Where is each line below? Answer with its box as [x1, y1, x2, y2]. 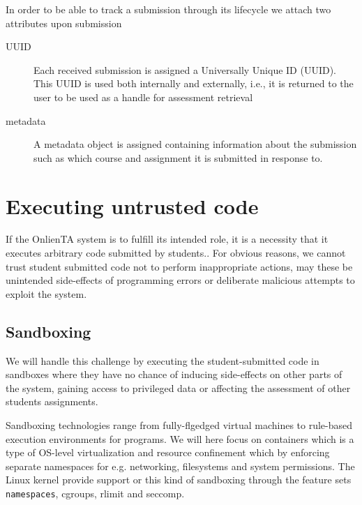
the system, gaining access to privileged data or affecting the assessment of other [6, 380, 351, 395]
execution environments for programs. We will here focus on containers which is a [6, 431, 354, 446]
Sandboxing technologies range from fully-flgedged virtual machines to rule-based [6, 418, 353, 432]
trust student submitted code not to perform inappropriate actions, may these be [6, 259, 353, 273]
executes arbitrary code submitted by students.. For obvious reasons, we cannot [6, 246, 346, 260]
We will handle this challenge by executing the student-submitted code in [6, 353, 319, 368]
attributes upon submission [6, 15, 122, 30]
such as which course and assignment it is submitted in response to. [33, 150, 323, 165]
